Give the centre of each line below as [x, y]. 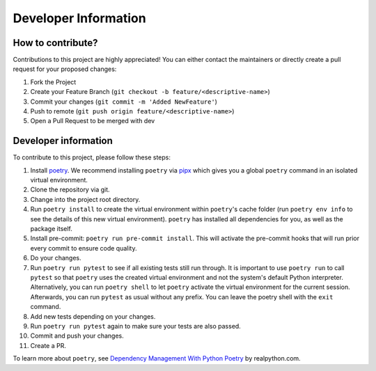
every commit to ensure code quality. [84, 248]
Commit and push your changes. [77, 336]
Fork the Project [53, 82]
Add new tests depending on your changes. [93, 316]
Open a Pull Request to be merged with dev [93, 121]
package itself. [51, 229]
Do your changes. [56, 258]
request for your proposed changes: [65, 69]
